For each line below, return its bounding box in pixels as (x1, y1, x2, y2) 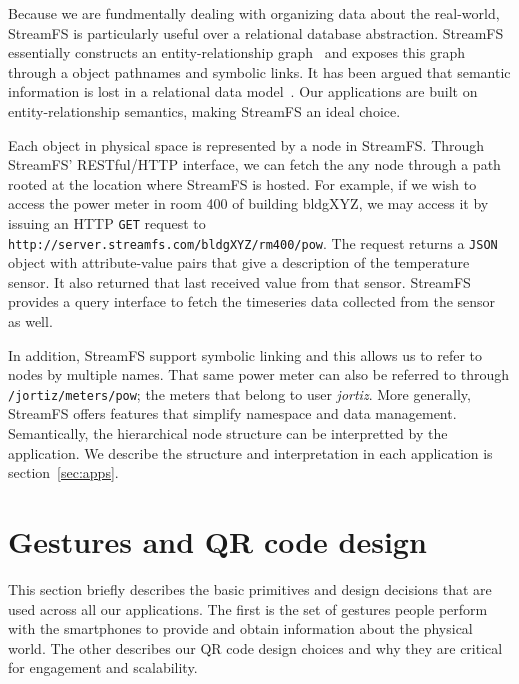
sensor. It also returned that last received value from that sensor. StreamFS (8, 271, 471, 292)
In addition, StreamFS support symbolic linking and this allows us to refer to (8, 344, 483, 365)
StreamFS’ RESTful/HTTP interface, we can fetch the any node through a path (8, 154, 501, 175)
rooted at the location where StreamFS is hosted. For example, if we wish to (8, 173, 477, 194)
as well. (8, 311, 53, 332)
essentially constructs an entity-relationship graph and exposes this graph (8, 42, 465, 63)
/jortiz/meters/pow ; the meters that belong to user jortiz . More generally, (8, 383, 471, 404)
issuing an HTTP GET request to (8, 212, 206, 233)
